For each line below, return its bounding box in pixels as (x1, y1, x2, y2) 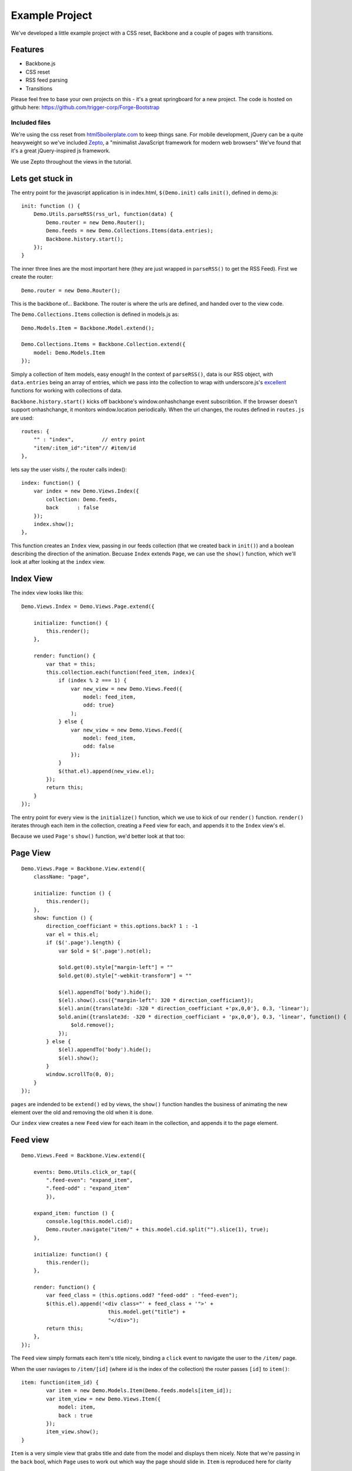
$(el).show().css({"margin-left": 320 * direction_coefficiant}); (58, 997, 254, 1003)
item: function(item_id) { (21, 1379, 99, 1386)
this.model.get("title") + (108, 1309, 186, 1315)
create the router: (11, 274, 53, 281)
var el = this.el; (46, 931, 99, 938)
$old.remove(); (71, 1021, 115, 1029)
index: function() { (21, 480, 81, 486)
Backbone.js (25, 60, 56, 67)
